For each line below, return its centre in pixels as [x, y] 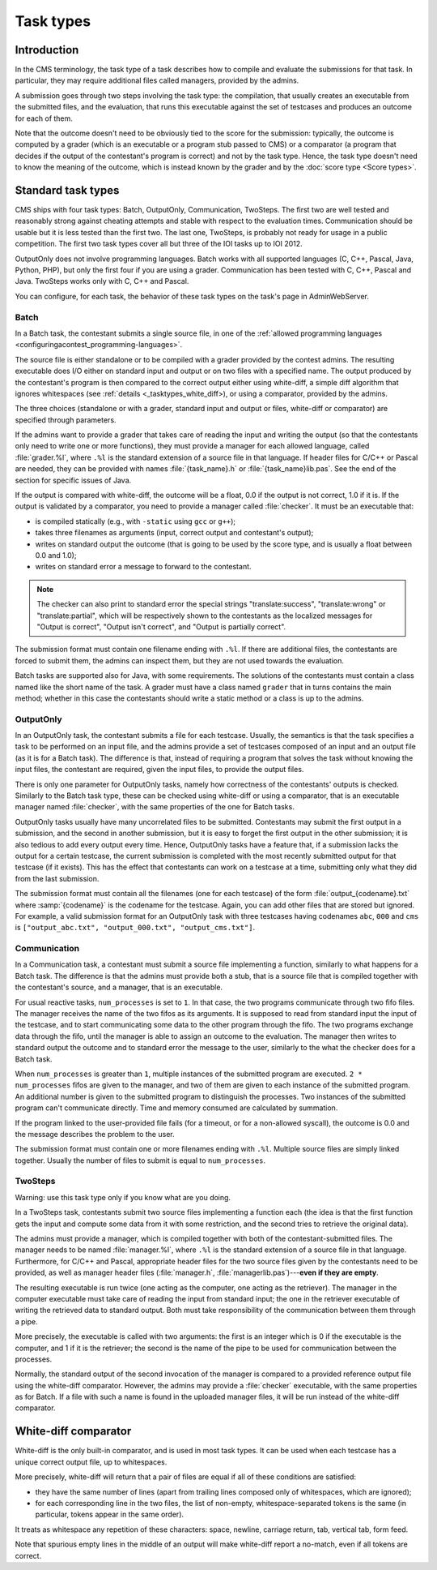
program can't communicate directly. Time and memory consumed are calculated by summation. [176, 1108]
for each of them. [44, 118]
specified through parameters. [66, 420]
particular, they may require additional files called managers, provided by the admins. [157, 80]
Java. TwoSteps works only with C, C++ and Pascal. [102, 281]
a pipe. [26, 1321]
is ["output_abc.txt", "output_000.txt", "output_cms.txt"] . [135, 928]
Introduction [47, 50]
